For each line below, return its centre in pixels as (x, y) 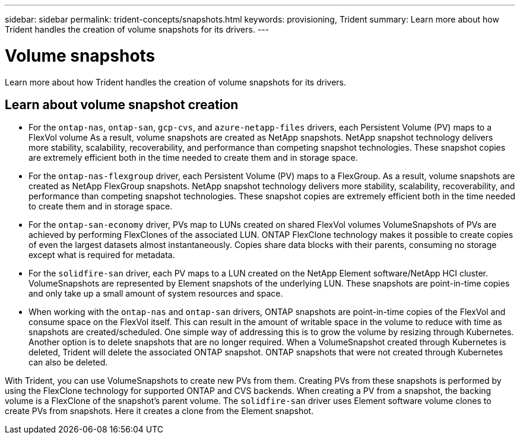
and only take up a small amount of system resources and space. (156, 294)
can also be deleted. (68, 362)
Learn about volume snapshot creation (122, 104)
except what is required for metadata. (102, 255)
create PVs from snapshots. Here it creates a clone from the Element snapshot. (159, 411)
